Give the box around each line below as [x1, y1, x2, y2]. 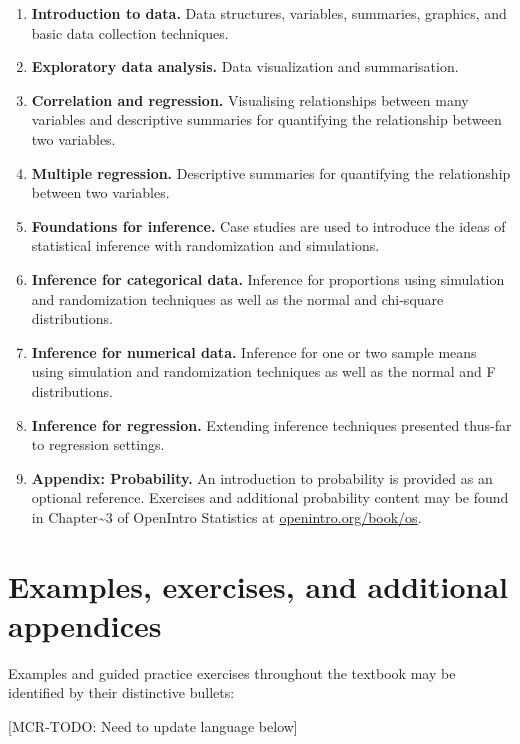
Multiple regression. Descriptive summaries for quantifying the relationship [31, 162, 511, 183]
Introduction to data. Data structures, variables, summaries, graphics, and [31, 3, 507, 23]
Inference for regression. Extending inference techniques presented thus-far [31, 414, 512, 435]
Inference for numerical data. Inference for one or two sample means [31, 341, 477, 362]
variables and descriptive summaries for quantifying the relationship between [31, 109, 502, 130]
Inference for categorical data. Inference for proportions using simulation [31, 268, 505, 289]
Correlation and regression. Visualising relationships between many [31, 89, 469, 110]
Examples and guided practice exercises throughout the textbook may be [8, 662, 456, 683]
